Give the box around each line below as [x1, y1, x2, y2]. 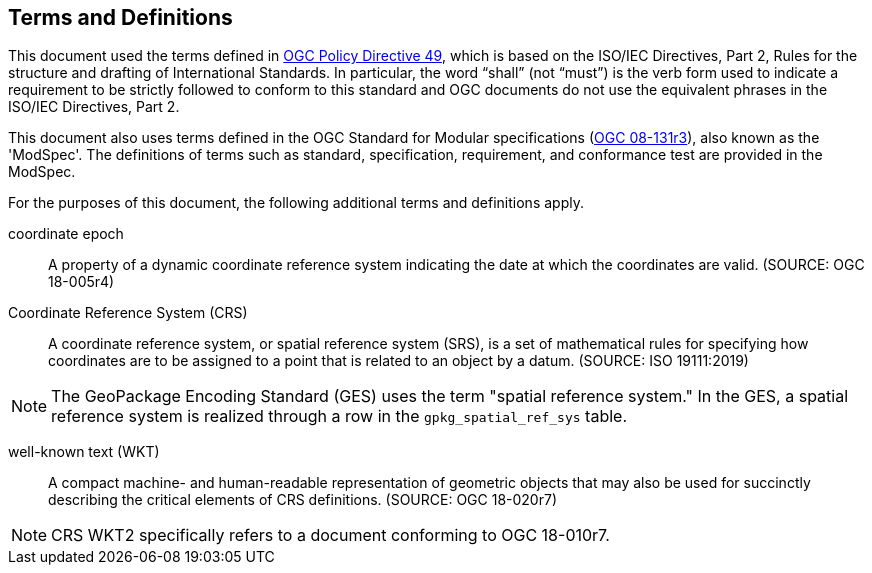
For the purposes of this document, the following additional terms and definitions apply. [8, 194, 584, 212]
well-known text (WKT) [8, 443, 160, 461]
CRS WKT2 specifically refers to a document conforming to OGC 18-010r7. [51, 525, 610, 546]
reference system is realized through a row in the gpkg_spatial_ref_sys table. [51, 406, 627, 427]
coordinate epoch [8, 225, 124, 243]
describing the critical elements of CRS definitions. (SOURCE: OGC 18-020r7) [48, 491, 557, 509]
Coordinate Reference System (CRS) [8, 304, 248, 322]
